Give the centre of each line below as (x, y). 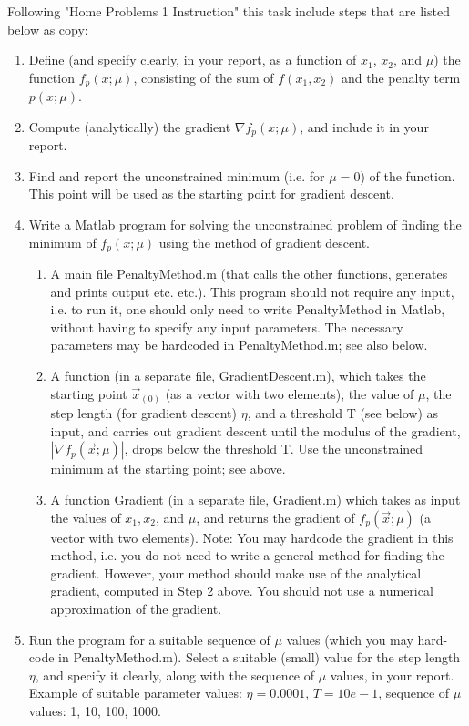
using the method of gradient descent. (264, 242)
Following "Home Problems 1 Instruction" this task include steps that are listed (229, 11)
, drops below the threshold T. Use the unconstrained (274, 449)
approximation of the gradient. (136, 608)
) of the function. (408, 175)
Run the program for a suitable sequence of (149, 639)
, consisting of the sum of (204, 77)
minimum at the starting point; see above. (168, 469)
